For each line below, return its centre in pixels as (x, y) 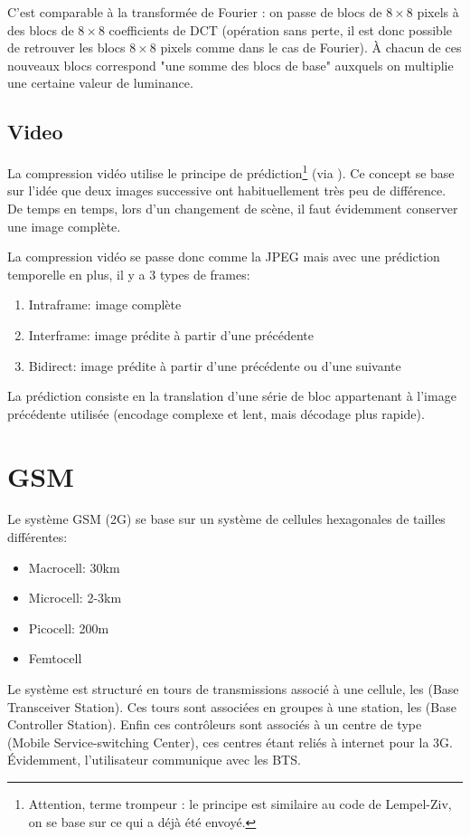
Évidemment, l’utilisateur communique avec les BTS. (154, 760)
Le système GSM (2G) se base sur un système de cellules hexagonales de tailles (226, 519)
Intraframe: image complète (105, 304)
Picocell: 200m (69, 628)
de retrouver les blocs (66, 48)
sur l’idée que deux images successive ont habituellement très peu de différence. (227, 190)
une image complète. (64, 226)
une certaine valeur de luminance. (100, 83)
